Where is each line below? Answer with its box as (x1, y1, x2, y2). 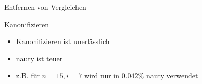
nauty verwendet (146, 70, 198, 81)
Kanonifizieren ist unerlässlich (16, 36, 110, 47)
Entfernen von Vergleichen (4, 2, 86, 12)
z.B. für (16, 70, 40, 81)
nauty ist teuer (16, 53, 63, 64)
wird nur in (84, 70, 119, 81)
